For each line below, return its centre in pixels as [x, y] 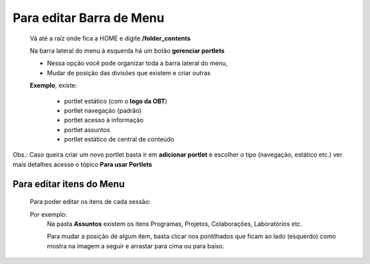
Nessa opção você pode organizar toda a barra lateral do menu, [137, 63]
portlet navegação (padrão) [103, 110]
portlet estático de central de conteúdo [119, 140]
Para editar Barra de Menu [88, 18]
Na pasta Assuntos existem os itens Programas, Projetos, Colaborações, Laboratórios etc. [175, 224]
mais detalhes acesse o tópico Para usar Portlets [82, 164]
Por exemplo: [49, 214]
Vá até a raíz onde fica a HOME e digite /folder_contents [110, 38]
